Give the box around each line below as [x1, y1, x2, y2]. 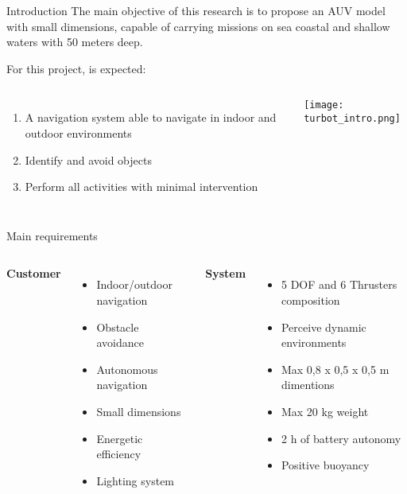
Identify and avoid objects [25, 151, 152, 168]
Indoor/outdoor [96, 276, 172, 293]
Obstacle [96, 318, 139, 335]
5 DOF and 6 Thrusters [281, 276, 397, 293]
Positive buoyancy [281, 457, 370, 473]
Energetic [96, 430, 143, 446]
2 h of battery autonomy [281, 430, 401, 446]
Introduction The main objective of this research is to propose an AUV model [6, 2, 386, 18]
